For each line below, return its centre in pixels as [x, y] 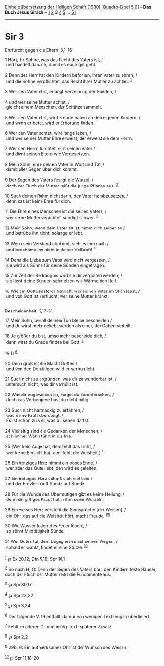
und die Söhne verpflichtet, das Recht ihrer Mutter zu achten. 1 [69, 81]
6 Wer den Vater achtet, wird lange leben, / [48, 133]
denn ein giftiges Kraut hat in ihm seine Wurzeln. [55, 499]
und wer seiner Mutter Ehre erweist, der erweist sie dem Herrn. [70, 138]
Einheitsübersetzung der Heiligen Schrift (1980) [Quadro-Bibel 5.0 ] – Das [78, 7]
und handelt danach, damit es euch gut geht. [51, 64]
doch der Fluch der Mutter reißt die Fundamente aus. [58, 574]
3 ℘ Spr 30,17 [19, 584]
